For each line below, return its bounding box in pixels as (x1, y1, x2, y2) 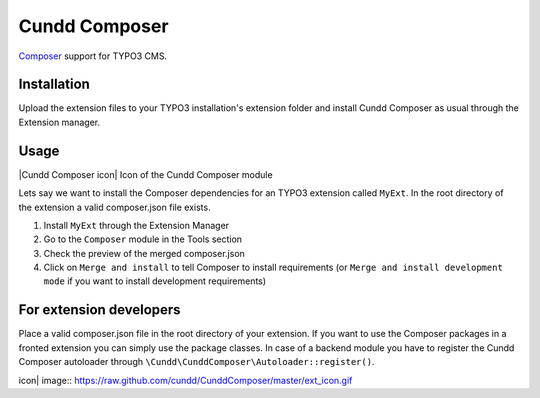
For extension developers (18, 301, 181, 319)
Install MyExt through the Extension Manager (43, 219, 230, 231)
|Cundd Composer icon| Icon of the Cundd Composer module (18, 168, 274, 180)
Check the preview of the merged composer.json (43, 247, 245, 259)
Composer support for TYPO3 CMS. (18, 50, 168, 62)
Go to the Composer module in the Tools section (43, 233, 243, 245)
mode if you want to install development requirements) (43, 275, 267, 287)
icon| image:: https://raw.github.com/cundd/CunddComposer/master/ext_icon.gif (18, 374, 353, 386)
